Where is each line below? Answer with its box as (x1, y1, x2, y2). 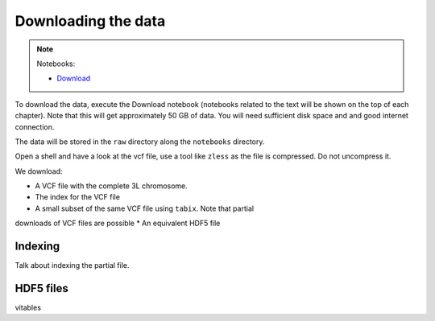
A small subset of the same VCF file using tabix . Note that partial (35, 204, 254, 213)
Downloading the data (14, 12, 166, 30)
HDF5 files (14, 282, 68, 295)
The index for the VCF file (35, 192, 121, 202)
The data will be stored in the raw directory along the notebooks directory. (14, 137, 265, 146)
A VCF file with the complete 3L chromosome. (35, 181, 188, 191)
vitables (14, 302, 42, 313)
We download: (14, 166, 64, 176)
